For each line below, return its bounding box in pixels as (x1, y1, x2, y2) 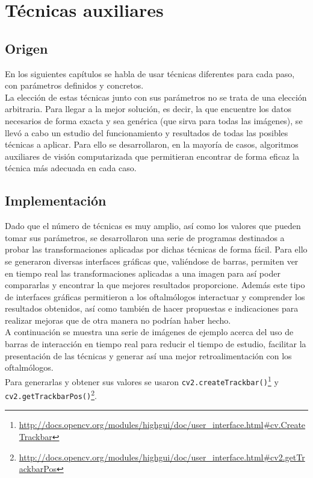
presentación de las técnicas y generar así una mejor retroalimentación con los (5, 349, 292, 362)
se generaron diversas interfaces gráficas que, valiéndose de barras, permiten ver (5, 254, 299, 267)
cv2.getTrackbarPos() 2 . (5, 388, 97, 401)
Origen (5, 39, 48, 57)
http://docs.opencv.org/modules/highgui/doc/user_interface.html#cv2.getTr (19, 450, 305, 463)
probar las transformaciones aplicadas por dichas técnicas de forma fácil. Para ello (5, 243, 308, 256)
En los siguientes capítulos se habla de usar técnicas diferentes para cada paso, (5, 67, 295, 80)
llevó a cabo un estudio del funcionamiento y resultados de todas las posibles (5, 126, 288, 139)
